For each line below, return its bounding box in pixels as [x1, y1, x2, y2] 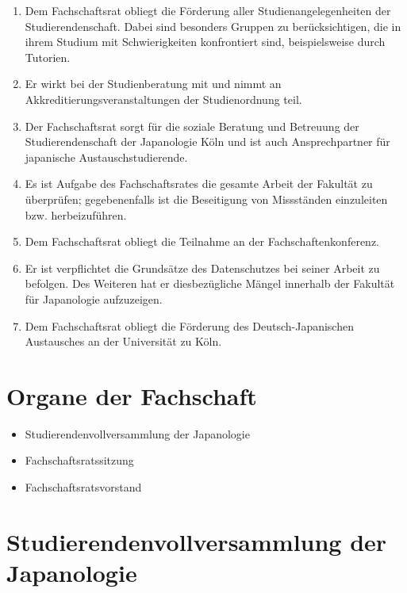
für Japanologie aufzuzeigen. [25, 290, 163, 307]
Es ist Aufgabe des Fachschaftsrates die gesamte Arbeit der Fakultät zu [25, 175, 373, 192]
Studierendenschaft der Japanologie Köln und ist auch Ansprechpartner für [25, 133, 390, 150]
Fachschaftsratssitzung [25, 452, 134, 469]
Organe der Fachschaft [6, 379, 257, 411]
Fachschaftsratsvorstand [25, 479, 142, 495]
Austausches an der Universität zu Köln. [25, 333, 222, 350]
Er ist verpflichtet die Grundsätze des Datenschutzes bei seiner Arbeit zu [25, 259, 380, 276]
